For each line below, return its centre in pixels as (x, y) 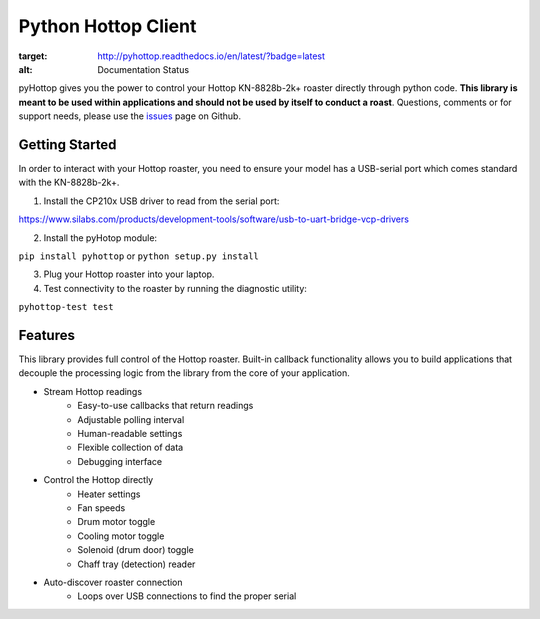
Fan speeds (101, 507)
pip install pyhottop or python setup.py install (138, 256)
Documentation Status (143, 69)
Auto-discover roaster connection (113, 582)
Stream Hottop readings (93, 391)
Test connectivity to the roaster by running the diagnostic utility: (175, 288)
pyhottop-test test (66, 307)
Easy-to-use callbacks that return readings (165, 406)
